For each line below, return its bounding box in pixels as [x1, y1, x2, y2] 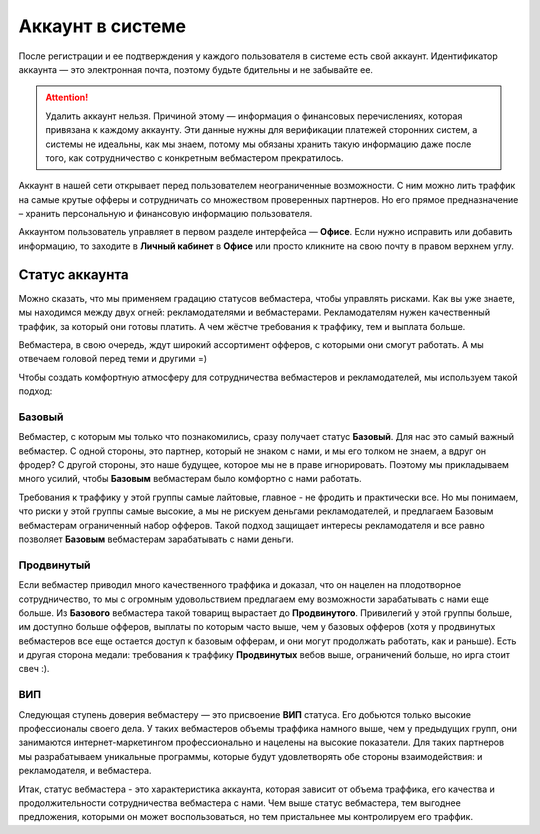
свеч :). [18, 663, 50, 675]
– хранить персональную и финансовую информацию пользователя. [18, 208, 313, 220]
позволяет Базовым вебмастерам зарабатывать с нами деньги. [18, 533, 294, 545]
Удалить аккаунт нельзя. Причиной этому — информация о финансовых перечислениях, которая [45, 110, 463, 122]
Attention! [45, 91, 89, 104]
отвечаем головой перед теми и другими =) [18, 353, 208, 365]
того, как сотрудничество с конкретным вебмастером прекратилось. [45, 151, 344, 164]
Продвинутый [18, 558, 91, 572]
